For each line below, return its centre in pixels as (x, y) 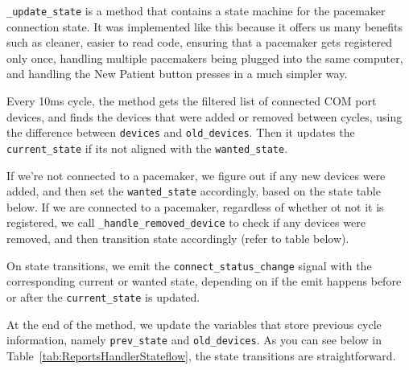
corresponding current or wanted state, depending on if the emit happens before (204, 281)
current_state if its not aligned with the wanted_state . (147, 148)
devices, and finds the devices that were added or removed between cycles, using (204, 116)
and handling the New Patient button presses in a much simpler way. (177, 74)
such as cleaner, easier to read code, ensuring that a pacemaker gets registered (199, 42)
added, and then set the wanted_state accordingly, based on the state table (194, 191)
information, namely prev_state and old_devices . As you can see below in (194, 340)
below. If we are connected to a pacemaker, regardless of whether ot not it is (195, 206)
